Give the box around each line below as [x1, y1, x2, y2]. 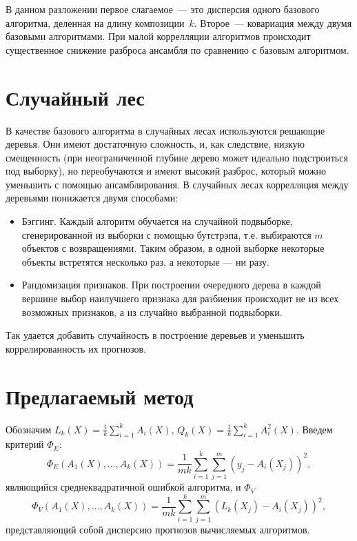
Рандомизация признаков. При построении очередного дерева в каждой [21, 277, 321, 292]
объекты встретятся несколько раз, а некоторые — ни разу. [21, 254, 270, 268]
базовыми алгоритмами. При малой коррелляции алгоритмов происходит [6, 29, 311, 43]
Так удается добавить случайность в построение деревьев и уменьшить [6, 328, 305, 342]
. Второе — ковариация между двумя [194, 15, 352, 30]
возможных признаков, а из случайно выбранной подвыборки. [21, 304, 283, 319]
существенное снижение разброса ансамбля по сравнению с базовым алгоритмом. [6, 42, 349, 57]
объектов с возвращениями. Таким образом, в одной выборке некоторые [21, 241, 325, 255]
